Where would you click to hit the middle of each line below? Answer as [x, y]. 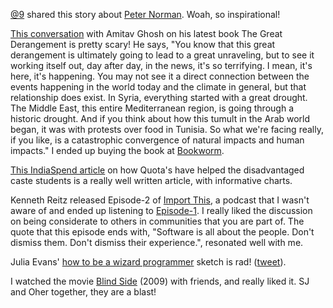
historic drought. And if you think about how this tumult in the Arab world [160, 118]
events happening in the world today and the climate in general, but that [158, 87]
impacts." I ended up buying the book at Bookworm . [117, 150]
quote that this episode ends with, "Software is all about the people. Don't [162, 232]
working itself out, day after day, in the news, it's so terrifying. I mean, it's [161, 65]
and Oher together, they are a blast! [83, 292]
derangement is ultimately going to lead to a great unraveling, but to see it [162, 55]
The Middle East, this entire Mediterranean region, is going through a [152, 108]
